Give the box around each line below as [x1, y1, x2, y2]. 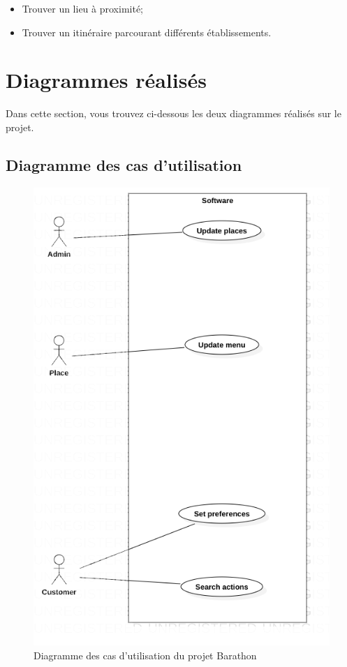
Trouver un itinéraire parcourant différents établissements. [22, 24, 272, 39]
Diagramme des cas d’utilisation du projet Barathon [34, 647, 257, 662]
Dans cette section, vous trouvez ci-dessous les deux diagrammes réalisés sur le [6, 106, 341, 121]
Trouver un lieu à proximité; [22, 1, 143, 15]
